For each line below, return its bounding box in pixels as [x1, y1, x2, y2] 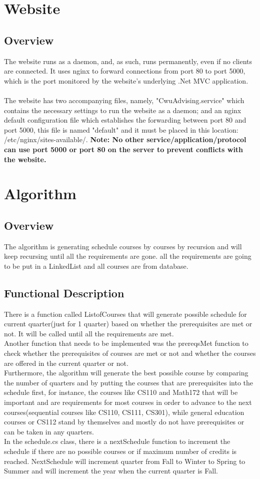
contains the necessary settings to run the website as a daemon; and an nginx [4, 105, 241, 115]
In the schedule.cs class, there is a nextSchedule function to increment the [4, 436, 230, 446]
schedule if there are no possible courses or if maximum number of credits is [4, 445, 237, 456]
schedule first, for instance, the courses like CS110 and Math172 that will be [4, 387, 238, 397]
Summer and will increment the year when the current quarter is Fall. [4, 465, 218, 476]
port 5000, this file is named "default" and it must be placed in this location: [4, 124, 238, 135]
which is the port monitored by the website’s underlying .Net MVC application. [4, 75, 248, 86]
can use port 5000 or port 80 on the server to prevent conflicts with [4, 144, 243, 154]
